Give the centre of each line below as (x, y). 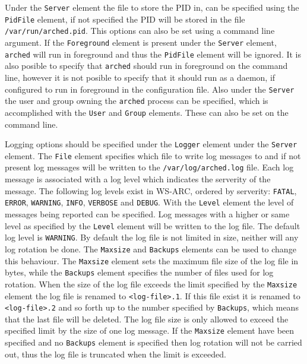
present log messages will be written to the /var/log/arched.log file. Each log (149, 167)
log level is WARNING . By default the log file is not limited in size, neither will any (152, 237)
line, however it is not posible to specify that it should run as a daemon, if (140, 77)
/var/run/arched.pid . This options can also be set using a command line (140, 31)
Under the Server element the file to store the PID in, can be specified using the (152, 7)
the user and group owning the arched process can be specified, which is (137, 101)
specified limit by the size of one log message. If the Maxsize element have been (150, 330)
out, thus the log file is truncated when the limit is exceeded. (115, 354)
